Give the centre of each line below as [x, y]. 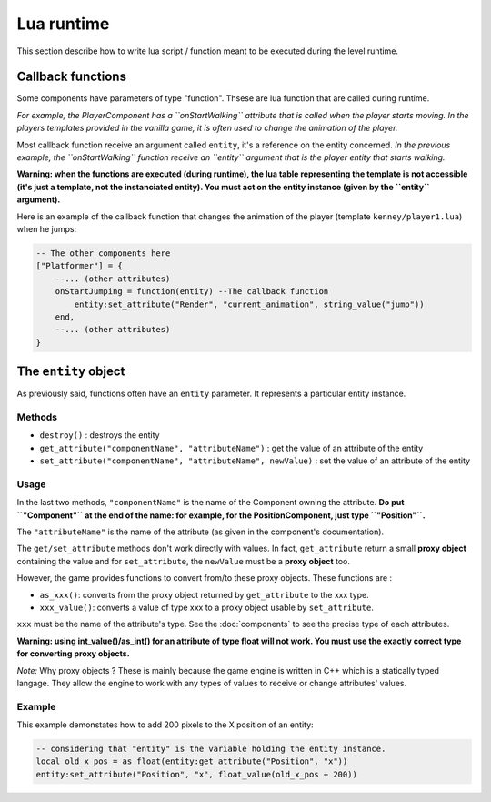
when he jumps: [47, 228]
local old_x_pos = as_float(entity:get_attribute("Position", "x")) [192, 761]
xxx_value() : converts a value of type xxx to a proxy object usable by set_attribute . [207, 607]
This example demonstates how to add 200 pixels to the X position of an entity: [165, 725]
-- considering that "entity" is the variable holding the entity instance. [211, 749]
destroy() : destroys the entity [100, 435]
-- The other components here [103, 253]
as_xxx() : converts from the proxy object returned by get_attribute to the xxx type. [205, 594]
